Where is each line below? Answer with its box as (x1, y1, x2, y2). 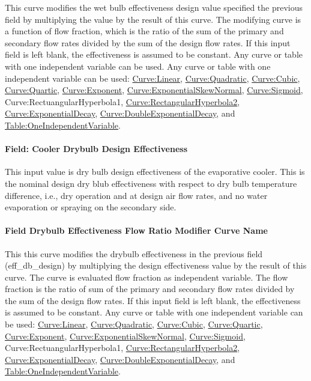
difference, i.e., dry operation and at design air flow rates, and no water (5, 189, 268, 201)
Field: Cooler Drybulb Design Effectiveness (5, 142, 187, 155)
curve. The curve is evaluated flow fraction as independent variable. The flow (5, 270, 288, 283)
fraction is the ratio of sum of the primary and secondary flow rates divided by (5, 282, 295, 295)
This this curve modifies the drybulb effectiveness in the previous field (5, 247, 263, 260)
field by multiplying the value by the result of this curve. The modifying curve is (5, 13, 301, 25)
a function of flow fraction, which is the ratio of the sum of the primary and (5, 25, 284, 37)
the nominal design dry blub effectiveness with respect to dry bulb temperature (5, 177, 297, 189)
